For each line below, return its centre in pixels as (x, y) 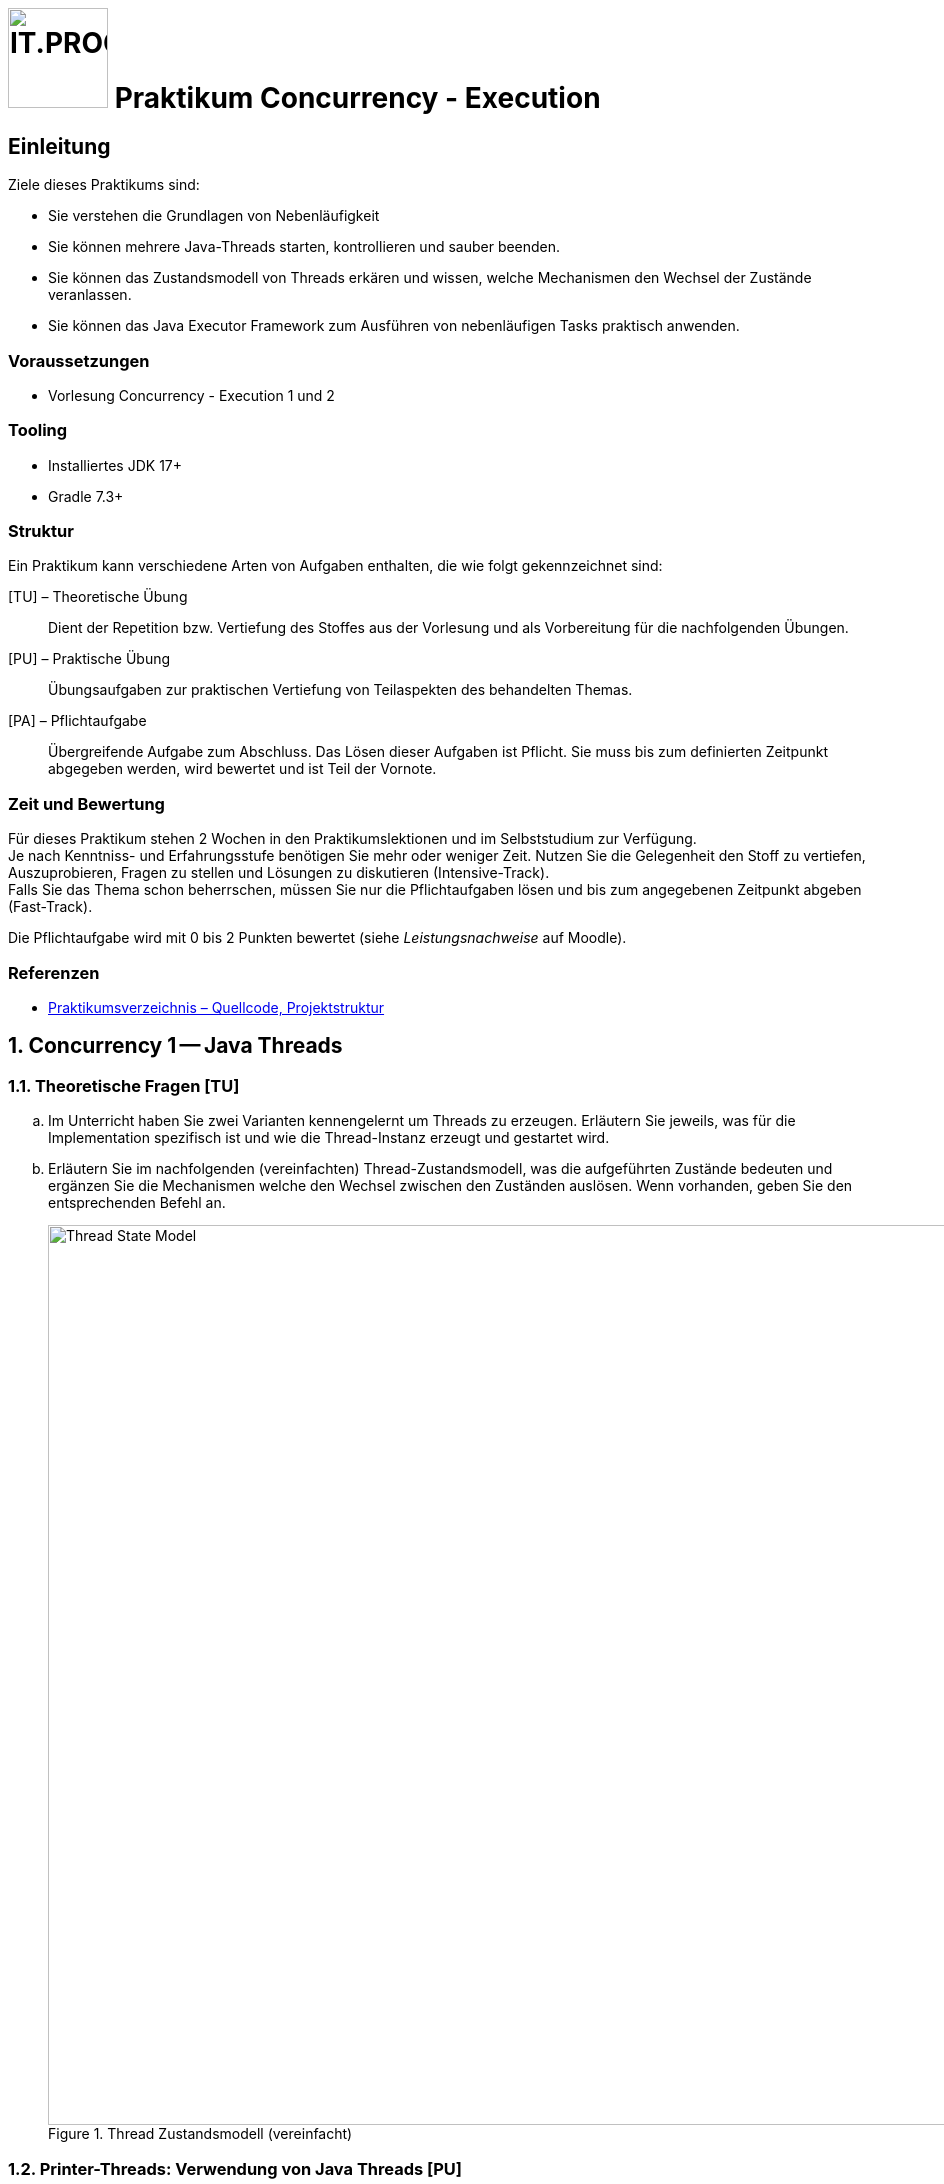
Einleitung (59, 146)
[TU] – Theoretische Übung (98, 597)
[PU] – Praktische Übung (89, 659)
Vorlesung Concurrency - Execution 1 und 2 (191, 395)
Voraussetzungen (79, 360)
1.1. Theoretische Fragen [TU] (124, 1085)
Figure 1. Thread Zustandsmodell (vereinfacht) (200, 2134)
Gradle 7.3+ (86, 496)
